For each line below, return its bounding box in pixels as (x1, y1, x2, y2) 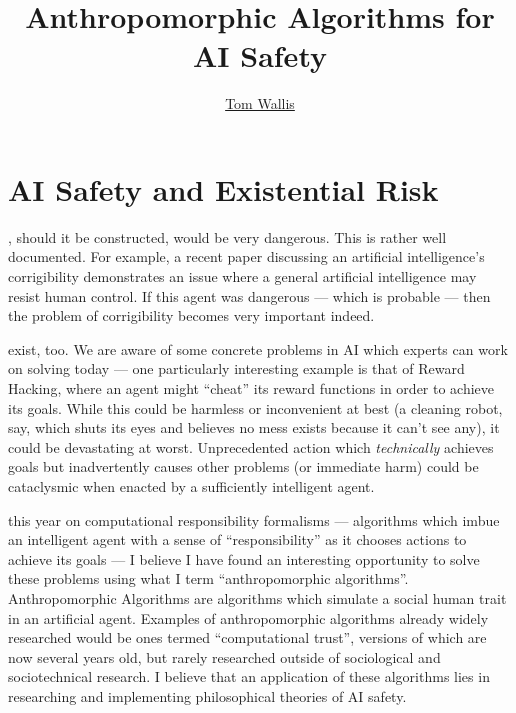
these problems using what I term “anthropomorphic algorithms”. (8, 568, 409, 589)
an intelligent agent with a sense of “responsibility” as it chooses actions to (8, 529, 467, 550)
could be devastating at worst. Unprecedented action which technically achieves (8, 436, 494, 457)
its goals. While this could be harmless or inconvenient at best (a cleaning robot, (8, 397, 503, 418)
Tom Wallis (225, 93, 295, 114)
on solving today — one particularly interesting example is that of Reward (8, 358, 465, 379)
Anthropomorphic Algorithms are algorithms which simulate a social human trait (8, 587, 507, 608)
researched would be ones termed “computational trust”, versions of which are (8, 627, 487, 648)
